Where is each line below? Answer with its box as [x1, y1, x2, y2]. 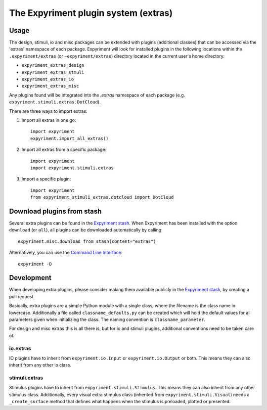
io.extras [9, 345, 32, 352]
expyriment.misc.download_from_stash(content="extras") [18, 238, 156, 244]
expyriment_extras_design [21, 62, 85, 68]
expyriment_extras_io [21, 77, 74, 82]
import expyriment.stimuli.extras [30, 165, 114, 171]
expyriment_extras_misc [21, 83, 79, 89]
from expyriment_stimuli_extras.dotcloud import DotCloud [30, 194, 174, 200]
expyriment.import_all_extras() [30, 136, 109, 141]
